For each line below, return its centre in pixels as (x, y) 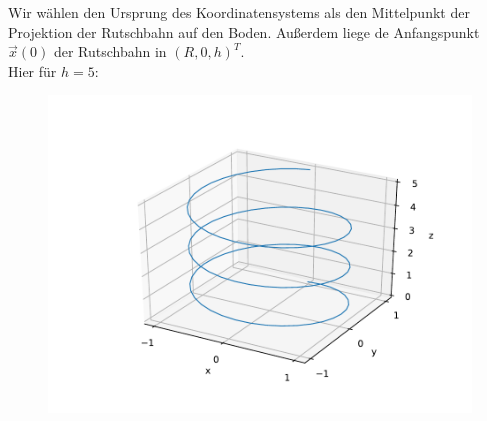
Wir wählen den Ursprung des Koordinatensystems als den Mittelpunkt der (239, 12)
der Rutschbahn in (110, 51)
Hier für (32, 70)
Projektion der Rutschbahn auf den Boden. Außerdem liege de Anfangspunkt (244, 31)
